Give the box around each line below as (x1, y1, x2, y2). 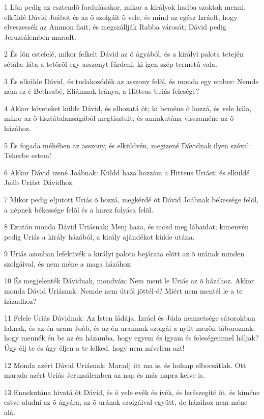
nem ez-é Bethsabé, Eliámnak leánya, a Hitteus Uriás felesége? (4, 86, 199, 96)
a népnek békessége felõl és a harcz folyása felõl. (4, 204, 154, 215)
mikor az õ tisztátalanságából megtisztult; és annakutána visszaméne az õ (4, 113, 234, 123)
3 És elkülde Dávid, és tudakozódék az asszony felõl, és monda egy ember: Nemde (4, 75, 259, 86)
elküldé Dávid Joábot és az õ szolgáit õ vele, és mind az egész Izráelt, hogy (4, 11, 238, 22)
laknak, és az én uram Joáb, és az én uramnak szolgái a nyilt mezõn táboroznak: (4, 322, 255, 333)
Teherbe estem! (4, 150, 51, 161)
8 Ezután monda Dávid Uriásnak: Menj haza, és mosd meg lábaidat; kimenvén (4, 221, 249, 232)
